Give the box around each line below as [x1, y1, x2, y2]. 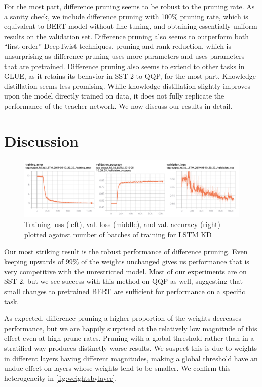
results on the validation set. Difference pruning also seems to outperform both [4, 30, 249, 41]
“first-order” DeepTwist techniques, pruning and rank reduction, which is [4, 41, 231, 51]
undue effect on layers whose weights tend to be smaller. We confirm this [4, 363, 231, 373]
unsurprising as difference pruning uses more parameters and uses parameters [4, 50, 245, 61]
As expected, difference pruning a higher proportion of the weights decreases [4, 313, 241, 324]
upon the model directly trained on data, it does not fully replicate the [4, 90, 224, 101]
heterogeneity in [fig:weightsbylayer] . [4, 372, 117, 383]
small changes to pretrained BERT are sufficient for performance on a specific [4, 286, 245, 297]
